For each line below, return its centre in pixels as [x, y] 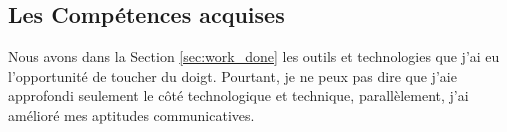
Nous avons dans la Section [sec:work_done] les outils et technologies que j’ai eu [254, 56]
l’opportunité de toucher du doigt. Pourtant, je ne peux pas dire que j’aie [232, 75]
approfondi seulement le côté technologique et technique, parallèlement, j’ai [238, 95]
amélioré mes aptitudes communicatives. [131, 114]
